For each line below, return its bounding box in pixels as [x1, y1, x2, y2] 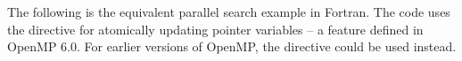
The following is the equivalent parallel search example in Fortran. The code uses [7, 3, 450, 20]
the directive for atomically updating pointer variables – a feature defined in [7, 19, 424, 38]
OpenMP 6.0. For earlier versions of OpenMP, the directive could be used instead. [7, 37, 457, 56]
